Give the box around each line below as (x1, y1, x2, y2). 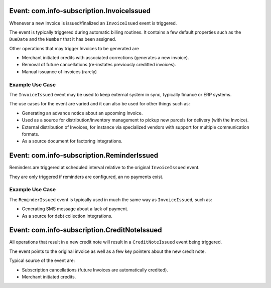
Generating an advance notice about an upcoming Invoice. (22, 110, 143, 116)
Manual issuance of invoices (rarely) (22, 68, 97, 75)
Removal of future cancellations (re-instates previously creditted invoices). (22, 62, 177, 68)
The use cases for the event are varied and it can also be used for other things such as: (9, 101, 190, 107)
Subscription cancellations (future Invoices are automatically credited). (22, 266, 168, 273)
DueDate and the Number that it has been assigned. (9, 36, 116, 42)
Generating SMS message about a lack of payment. (22, 206, 128, 212)
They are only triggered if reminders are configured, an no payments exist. (9, 174, 164, 180)
